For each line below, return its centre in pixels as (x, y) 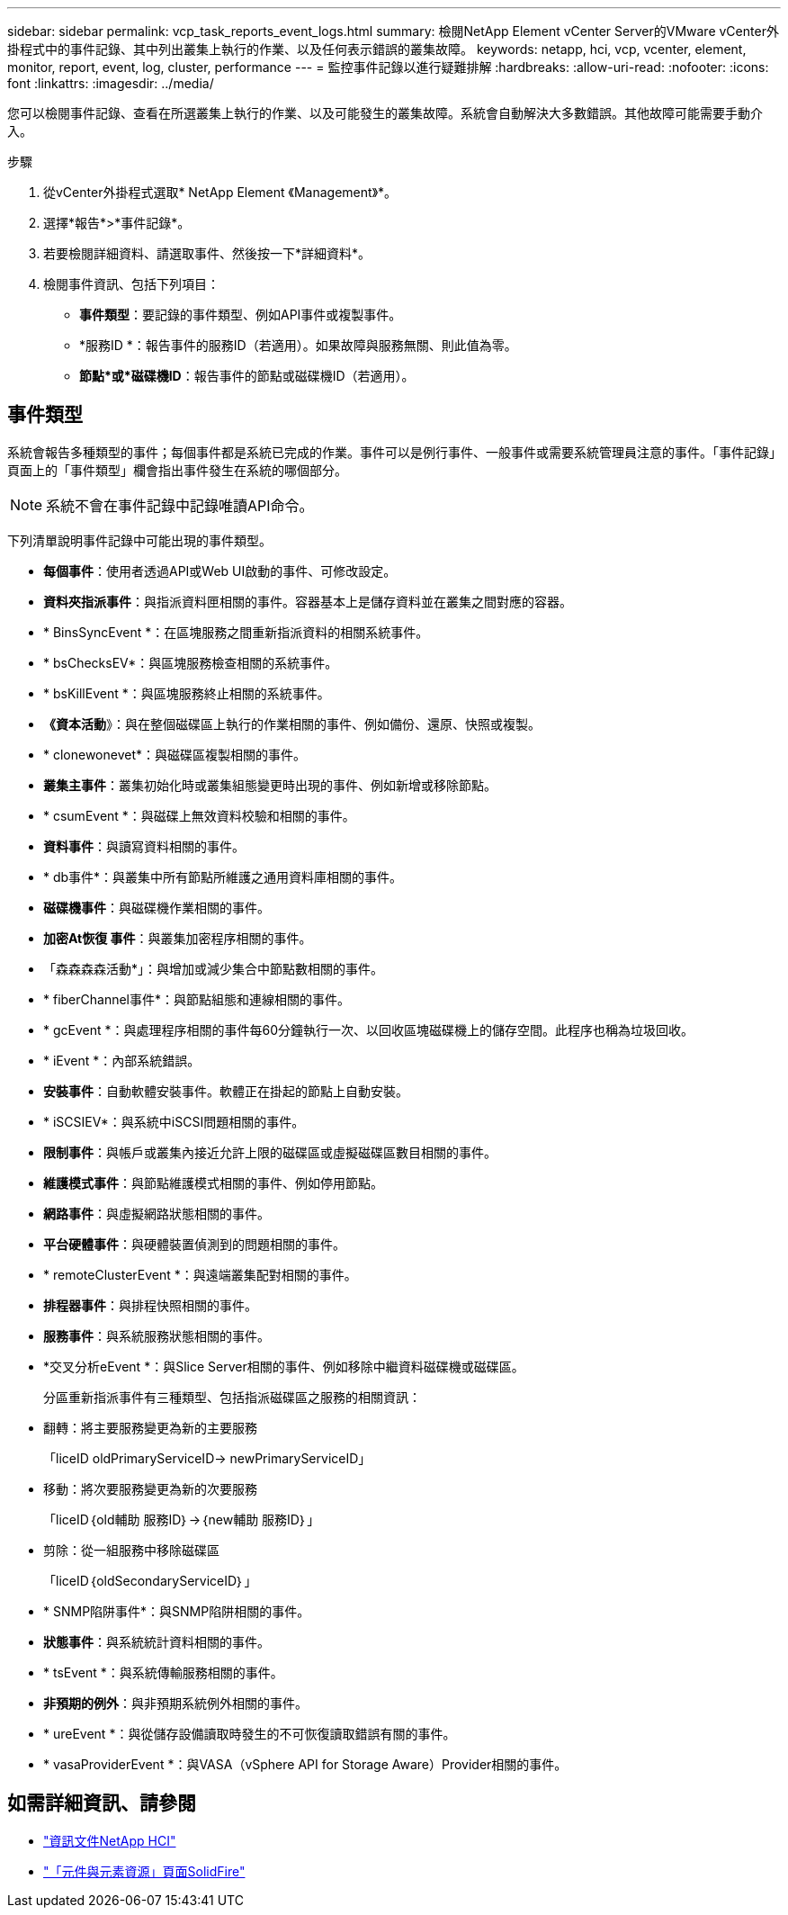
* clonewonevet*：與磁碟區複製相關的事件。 (175, 754)
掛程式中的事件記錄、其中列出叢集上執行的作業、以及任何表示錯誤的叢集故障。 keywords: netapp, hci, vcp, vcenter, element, (377, 49)
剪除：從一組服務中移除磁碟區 (131, 1550)
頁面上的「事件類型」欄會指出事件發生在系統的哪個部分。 (177, 470)
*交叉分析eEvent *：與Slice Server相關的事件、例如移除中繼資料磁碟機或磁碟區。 (284, 1366)
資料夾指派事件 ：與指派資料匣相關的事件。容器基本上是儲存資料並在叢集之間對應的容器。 (308, 601)
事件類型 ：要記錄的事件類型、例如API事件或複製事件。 (241, 315)
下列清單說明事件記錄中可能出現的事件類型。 (139, 540)
